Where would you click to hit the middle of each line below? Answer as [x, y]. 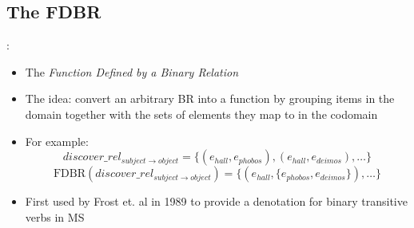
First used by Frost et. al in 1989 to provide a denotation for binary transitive [216, 201]
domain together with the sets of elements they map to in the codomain [201, 114]
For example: [57, 141]
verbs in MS [55, 216]
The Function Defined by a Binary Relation [132, 71]
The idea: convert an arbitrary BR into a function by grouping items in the [210, 98]
